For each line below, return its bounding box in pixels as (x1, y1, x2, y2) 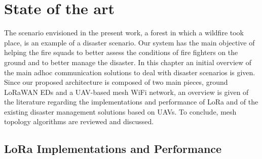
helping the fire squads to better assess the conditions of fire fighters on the (4, 47, 238, 58)
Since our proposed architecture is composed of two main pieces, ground (4, 77, 228, 87)
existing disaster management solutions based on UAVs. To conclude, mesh (4, 106, 237, 117)
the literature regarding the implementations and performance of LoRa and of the (4, 96, 258, 107)
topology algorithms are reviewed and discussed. (4, 116, 154, 127)
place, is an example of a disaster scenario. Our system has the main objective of (4, 37, 255, 47)
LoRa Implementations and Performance (4, 141, 222, 156)
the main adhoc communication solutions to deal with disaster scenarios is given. (4, 67, 255, 77)
